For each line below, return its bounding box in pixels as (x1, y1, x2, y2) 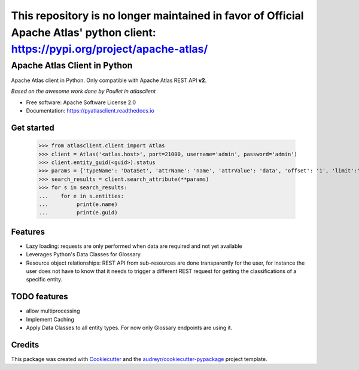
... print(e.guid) (38, 210, 118, 216)
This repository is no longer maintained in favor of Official (11, 9, 305, 22)
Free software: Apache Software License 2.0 (26, 99, 136, 106)
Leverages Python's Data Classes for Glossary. (26, 251, 142, 258)
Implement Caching (26, 316, 74, 323)
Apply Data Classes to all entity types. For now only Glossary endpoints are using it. (26, 324, 233, 332)
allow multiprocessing (26, 307, 80, 314)
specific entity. (26, 276, 63, 283)
